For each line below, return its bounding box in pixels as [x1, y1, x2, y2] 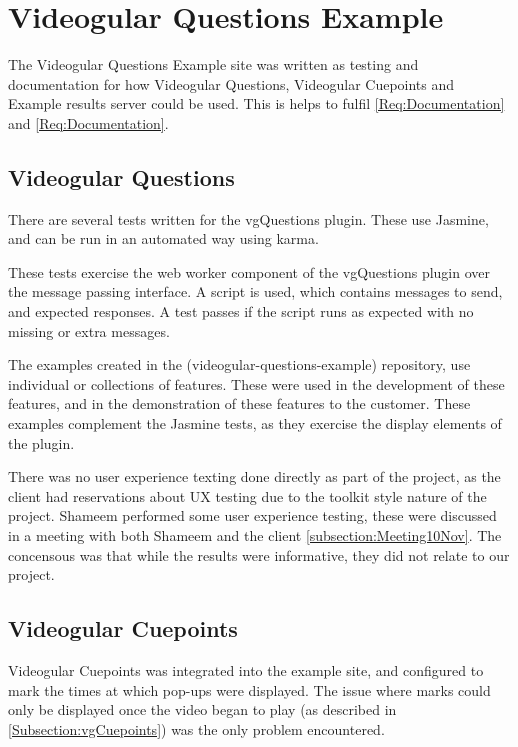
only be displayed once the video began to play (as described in [8, 699, 397, 720]
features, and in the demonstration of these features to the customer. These [8, 393, 471, 414]
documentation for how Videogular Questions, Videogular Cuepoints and [8, 73, 455, 94]
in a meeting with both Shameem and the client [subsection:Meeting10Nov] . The [8, 525, 502, 546]
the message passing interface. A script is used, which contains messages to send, [8, 281, 503, 302]
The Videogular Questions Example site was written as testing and [8, 54, 419, 75]
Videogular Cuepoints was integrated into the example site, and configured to [8, 660, 484, 680]
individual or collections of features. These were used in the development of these [8, 373, 505, 394]
